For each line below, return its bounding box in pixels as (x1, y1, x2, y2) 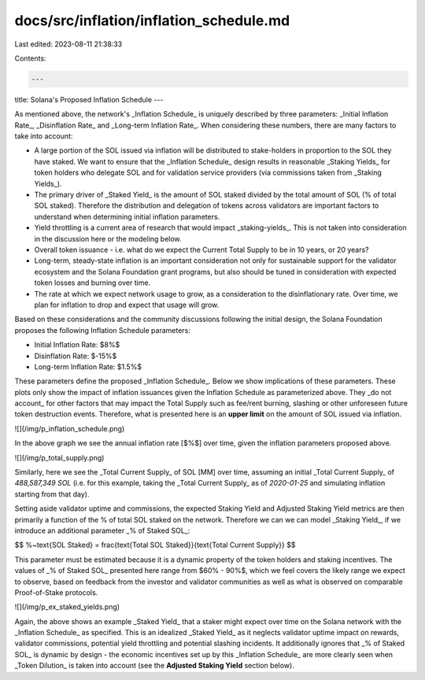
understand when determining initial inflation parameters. (34, 212, 220, 221)
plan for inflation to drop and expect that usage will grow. (34, 300, 220, 309)
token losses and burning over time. (34, 278, 151, 287)
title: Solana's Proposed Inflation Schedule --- (14, 94, 164, 104)
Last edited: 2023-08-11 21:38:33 (14, 39, 123, 49)
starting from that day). (14, 489, 90, 499)
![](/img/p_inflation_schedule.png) (14, 423, 125, 433)
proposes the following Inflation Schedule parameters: (14, 325, 190, 334)
